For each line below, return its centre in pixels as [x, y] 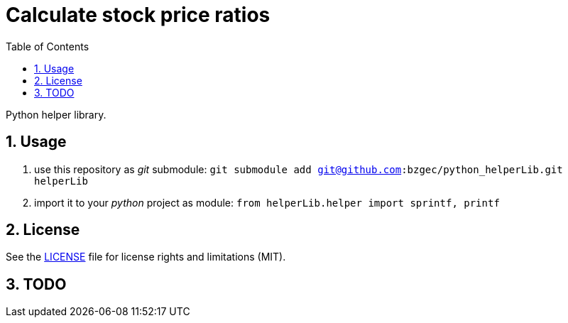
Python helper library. [56, 114]
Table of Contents [48, 46]
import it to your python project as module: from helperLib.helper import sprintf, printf [267, 202]
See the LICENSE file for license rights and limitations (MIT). [146, 257]
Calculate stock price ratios [138, 15]
